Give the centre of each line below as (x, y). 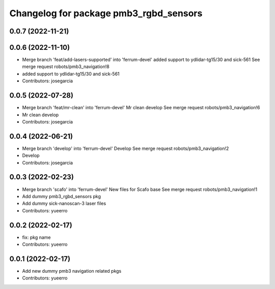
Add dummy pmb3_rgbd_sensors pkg (62, 196)
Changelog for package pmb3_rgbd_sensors (106, 13)
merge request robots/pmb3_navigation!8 (66, 67)
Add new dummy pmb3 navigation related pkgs (72, 271)
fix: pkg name (36, 237)
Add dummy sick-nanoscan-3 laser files (64, 204)
